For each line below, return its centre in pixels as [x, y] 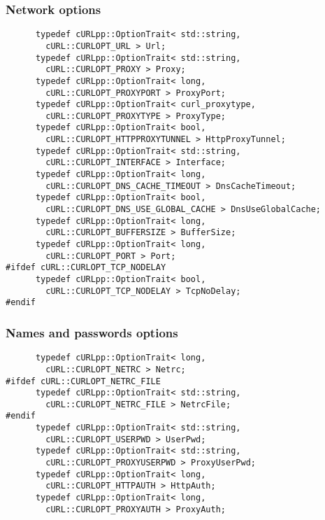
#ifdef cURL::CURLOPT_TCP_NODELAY [86, 268]
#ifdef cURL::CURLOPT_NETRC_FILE [83, 381]
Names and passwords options [92, 332]
